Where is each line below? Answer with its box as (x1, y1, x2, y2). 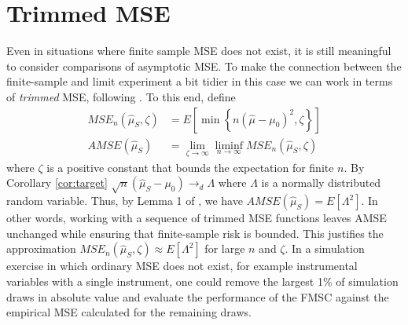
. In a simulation (285, 240, 365, 257)
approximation (6, 240, 76, 257)
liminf (215, 140, 243, 152)
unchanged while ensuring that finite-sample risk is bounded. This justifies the (6, 225, 384, 241)
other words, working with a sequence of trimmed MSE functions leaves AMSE (6, 210, 387, 226)
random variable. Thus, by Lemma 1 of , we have (6, 192, 243, 209)
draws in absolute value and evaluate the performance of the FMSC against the (6, 288, 389, 305)
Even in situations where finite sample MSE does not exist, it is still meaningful (6, 42, 391, 59)
